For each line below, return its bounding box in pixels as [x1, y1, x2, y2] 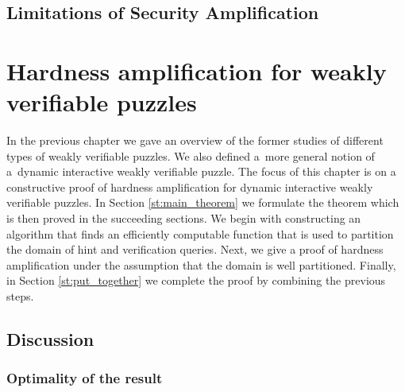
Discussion [6, 327, 94, 351]
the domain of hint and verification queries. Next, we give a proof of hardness [6, 241, 384, 258]
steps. [6, 288, 34, 305]
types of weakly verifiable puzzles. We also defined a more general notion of [6, 147, 375, 164]
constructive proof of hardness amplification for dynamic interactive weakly [6, 178, 373, 195]
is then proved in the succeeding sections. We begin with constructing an [6, 210, 361, 227]
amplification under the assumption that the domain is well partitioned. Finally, [6, 256, 396, 273]
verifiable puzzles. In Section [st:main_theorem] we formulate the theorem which [6, 194, 399, 211]
